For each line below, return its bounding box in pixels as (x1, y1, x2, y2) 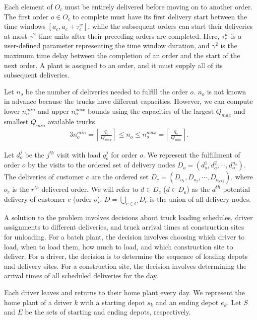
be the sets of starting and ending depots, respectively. (25, 307, 191, 317)
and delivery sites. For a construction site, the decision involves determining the (4, 260, 247, 271)
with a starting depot (80, 297, 145, 307)
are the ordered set (91, 171, 149, 182)
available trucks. (48, 116, 97, 126)
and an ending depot (155, 297, 219, 307)
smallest (4, 116, 29, 126)
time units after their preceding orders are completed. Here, (38, 30, 220, 41)
